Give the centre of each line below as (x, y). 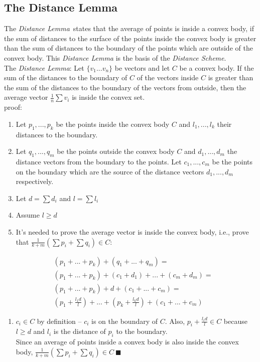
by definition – (59, 321)
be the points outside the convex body (116, 151)
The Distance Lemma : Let (44, 67)
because (235, 321)
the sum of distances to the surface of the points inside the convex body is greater (130, 38)
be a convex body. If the (217, 67)
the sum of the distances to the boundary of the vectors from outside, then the (125, 87)
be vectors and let (142, 67)
